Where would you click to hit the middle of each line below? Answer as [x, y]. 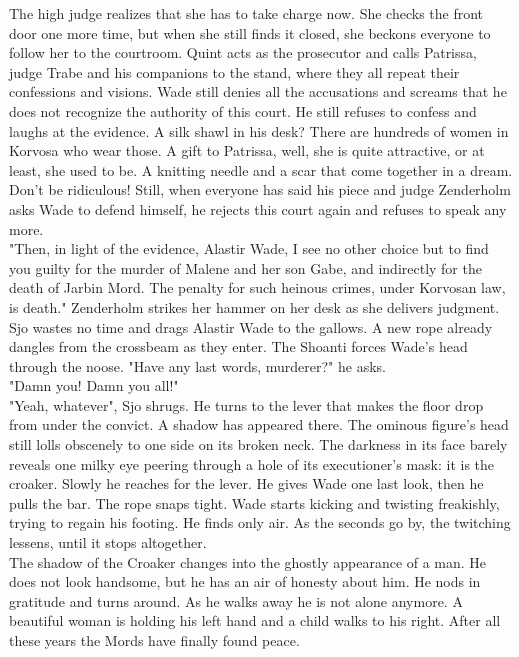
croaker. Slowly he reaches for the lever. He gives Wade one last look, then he [246, 483]
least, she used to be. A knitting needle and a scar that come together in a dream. [261, 169]
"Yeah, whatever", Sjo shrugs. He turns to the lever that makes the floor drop [246, 404]
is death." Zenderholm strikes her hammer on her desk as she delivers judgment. [254, 306]
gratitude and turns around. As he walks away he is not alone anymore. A [236, 600]
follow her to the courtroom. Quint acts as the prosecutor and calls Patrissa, [243, 52]
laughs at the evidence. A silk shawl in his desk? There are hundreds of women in [259, 130]
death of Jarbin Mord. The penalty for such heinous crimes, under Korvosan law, [257, 287]
